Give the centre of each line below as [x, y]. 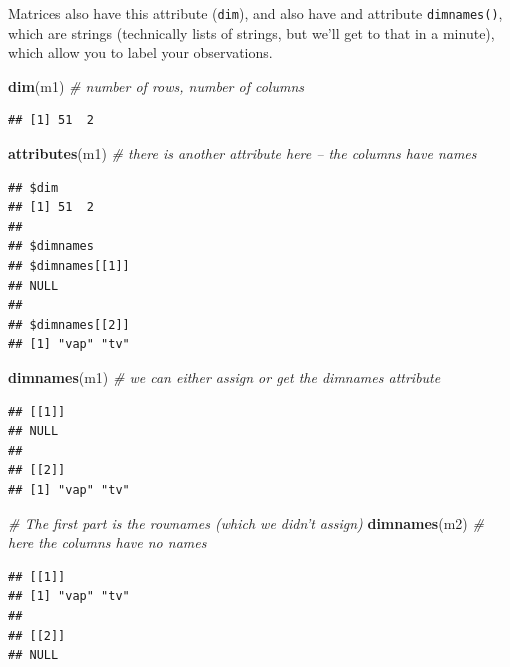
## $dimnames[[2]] [69, 324]
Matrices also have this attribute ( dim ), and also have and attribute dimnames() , [255, 13]
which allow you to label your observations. [140, 52]
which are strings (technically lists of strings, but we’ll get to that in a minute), [251, 32]
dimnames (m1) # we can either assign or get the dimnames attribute [224, 376]
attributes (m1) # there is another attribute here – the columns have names [242, 153]
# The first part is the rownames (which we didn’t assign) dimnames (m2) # [246, 522]
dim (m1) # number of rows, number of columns [156, 85]
